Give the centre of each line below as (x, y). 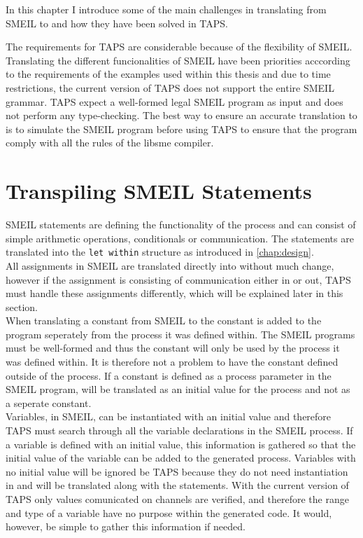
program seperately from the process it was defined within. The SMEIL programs (180, 334)
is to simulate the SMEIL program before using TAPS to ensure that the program (181, 129)
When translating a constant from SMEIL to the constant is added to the (164, 320)
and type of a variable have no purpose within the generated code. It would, (169, 512)
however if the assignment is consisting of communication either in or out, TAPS (178, 279)
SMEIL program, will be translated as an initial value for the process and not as (178, 389)
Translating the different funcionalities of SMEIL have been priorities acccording (178, 60)
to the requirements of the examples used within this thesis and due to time (168, 74)
